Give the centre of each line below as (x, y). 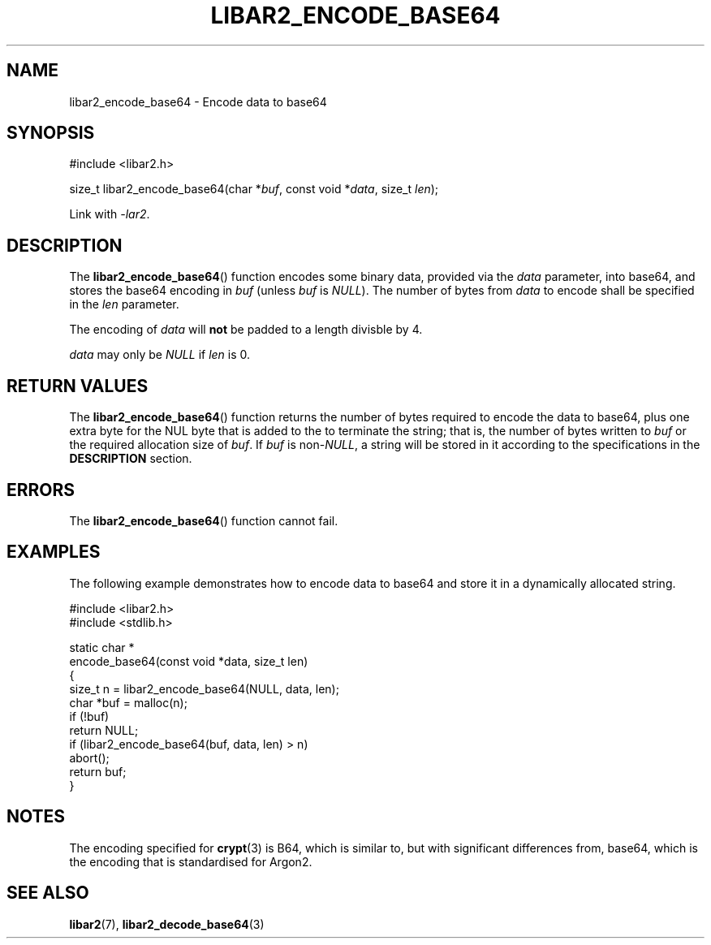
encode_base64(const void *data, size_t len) (189, 661)
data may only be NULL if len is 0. (160, 355)
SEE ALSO (48, 893)
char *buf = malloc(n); (128, 702)
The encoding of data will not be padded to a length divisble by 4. (246, 330)
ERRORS (41, 490)
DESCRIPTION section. (131, 459)
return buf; (98, 771)
